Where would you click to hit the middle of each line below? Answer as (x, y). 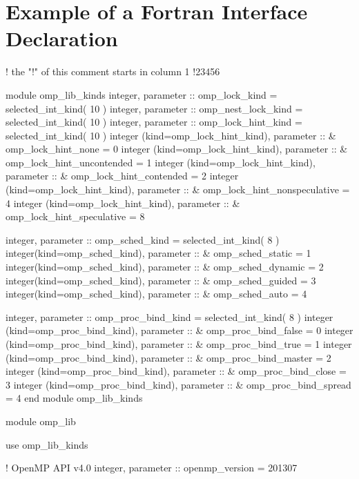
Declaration (62, 38)
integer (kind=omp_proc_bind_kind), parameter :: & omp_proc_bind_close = (176, 371)
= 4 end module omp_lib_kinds (74, 398)
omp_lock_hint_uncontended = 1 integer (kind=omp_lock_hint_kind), (161, 162)
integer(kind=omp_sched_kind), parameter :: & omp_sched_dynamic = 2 (165, 267)
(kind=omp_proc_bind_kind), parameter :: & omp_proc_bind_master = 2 (168, 357)
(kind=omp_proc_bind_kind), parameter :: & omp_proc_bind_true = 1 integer (179, 344)
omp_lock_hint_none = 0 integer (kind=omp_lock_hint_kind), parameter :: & (177, 149)
